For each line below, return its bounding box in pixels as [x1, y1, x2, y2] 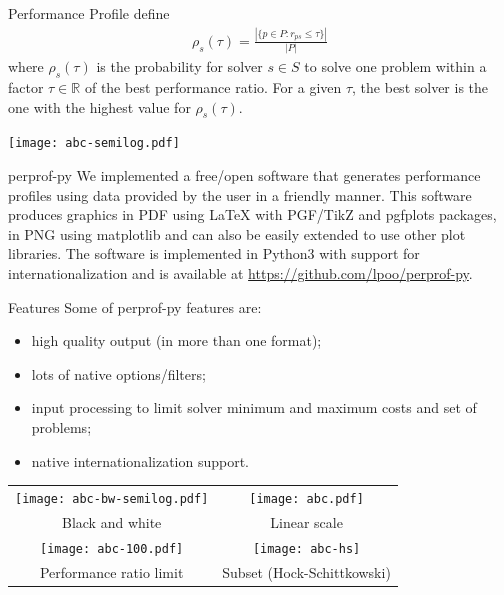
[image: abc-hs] [252, 541, 361, 556]
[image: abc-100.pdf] [40, 541, 184, 556]
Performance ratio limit [39, 561, 184, 582]
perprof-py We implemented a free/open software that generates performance [8, 165, 481, 186]
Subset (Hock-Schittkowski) [222, 561, 391, 582]
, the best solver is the [352, 77, 489, 98]
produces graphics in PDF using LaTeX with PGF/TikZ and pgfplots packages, [8, 204, 497, 225]
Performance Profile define [8, 3, 170, 23]
